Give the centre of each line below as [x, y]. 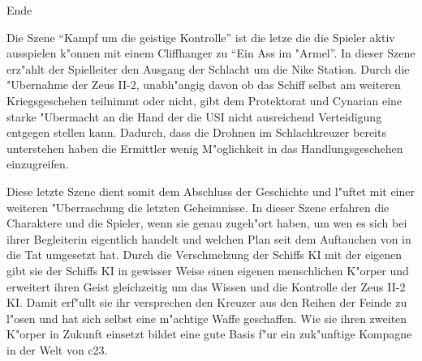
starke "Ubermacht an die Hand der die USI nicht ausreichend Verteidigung [194, 116]
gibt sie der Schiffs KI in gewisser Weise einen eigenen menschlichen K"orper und [208, 270]
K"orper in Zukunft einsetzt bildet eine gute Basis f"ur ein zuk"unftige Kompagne [209, 334]
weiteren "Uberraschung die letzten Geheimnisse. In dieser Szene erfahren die [198, 207]
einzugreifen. [38, 164]
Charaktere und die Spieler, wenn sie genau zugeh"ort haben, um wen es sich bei [207, 223]
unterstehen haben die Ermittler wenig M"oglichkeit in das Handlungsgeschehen [205, 148]
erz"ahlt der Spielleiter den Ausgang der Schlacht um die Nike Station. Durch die [208, 68]
